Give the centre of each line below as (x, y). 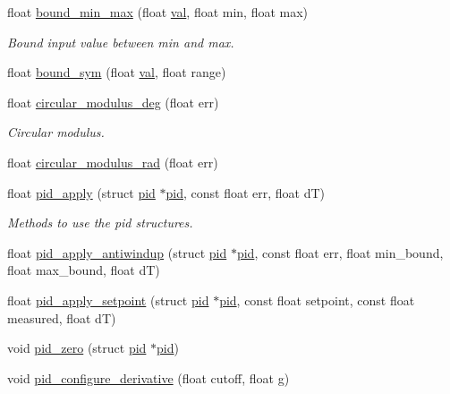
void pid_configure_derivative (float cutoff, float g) (149, 377)
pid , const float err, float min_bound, (340, 252)
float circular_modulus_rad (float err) (113, 162)
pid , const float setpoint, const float (317, 300)
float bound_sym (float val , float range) (117, 72)
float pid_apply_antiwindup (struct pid (117, 252)
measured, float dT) (62, 317)
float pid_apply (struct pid (81, 192)
